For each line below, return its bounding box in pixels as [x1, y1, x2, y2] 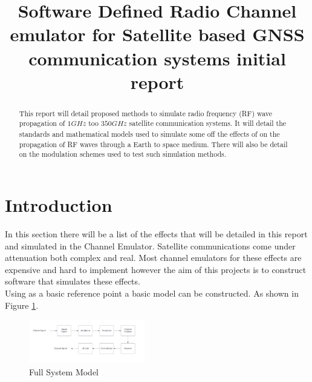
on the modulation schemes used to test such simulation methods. [19, 149, 227, 159]
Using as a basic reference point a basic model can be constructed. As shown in [5, 286, 299, 299]
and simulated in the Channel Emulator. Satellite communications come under [5, 239, 296, 252]
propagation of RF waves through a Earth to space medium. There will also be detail [19, 139, 288, 149]
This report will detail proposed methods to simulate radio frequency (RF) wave [19, 108, 273, 118]
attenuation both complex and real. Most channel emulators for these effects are [5, 251, 302, 264]
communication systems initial [28, 45, 286, 70]
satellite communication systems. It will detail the [129, 118, 287, 128]
